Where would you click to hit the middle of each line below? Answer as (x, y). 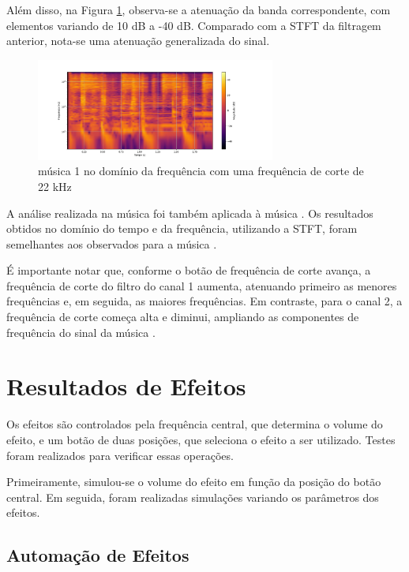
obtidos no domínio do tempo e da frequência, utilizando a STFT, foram (182, 228)
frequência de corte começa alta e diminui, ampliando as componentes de (183, 317)
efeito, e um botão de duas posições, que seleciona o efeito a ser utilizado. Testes (201, 439)
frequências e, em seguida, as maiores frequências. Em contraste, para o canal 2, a (204, 301)
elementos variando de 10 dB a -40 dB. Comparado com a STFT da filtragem (194, 25)
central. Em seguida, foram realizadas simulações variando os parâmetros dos (193, 497)
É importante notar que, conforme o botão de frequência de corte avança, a (189, 270)
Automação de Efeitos (98, 555)
